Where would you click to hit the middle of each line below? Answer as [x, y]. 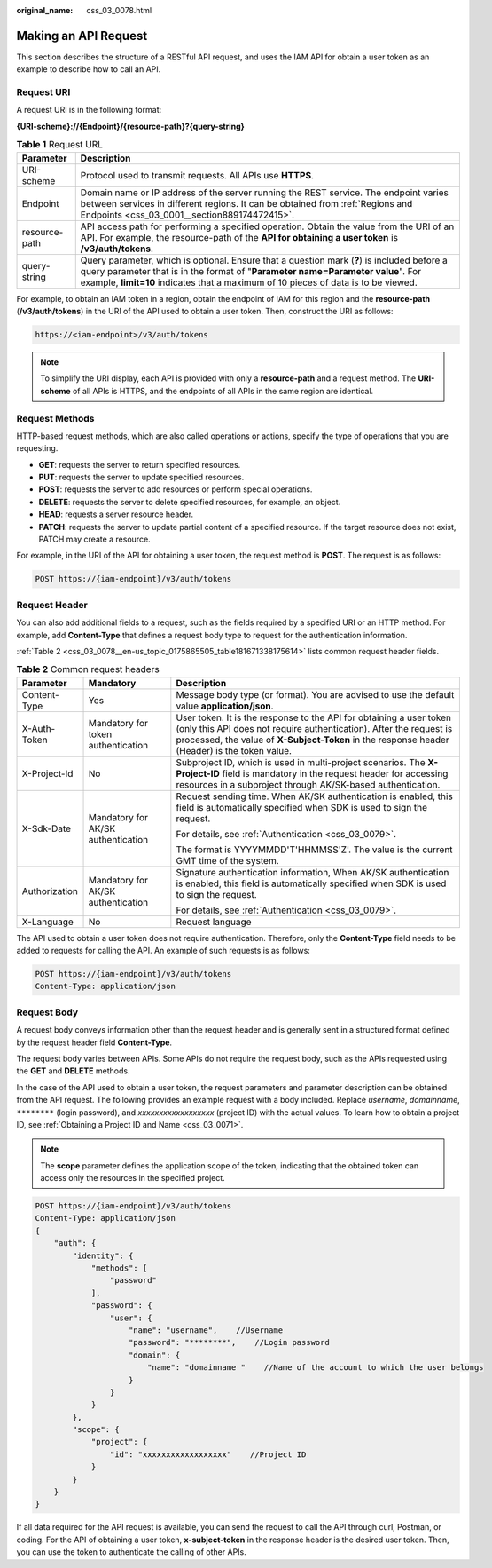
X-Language [48, 922]
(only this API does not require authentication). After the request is [314, 728]
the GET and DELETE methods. [73, 1071]
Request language [214, 922]
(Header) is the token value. [234, 750]
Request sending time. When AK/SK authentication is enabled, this [315, 796]
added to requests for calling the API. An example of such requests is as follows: [163, 951]
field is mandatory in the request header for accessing [335, 773]
